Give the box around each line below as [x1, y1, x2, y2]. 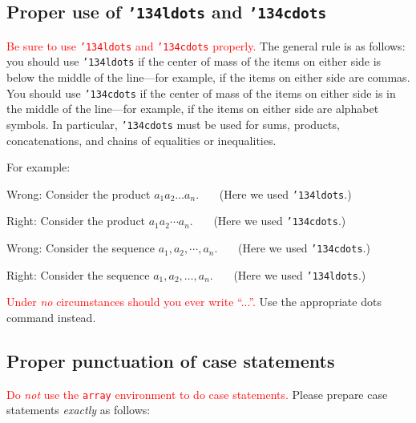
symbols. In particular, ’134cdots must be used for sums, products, [6, 115, 340, 132]
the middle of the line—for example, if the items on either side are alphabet [6, 100, 379, 117]
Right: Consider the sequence [6, 266, 150, 283]
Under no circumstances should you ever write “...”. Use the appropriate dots [6, 293, 382, 310]
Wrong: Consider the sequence [6, 240, 155, 256]
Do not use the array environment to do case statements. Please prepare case [6, 385, 388, 402]
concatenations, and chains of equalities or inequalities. [6, 131, 277, 148]
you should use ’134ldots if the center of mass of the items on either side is [6, 53, 382, 70]
